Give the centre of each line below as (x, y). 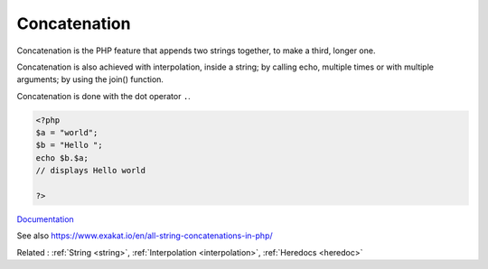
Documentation (45, 219)
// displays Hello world (91, 171)
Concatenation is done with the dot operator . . (104, 96)
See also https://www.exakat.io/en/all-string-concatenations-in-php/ (145, 236)
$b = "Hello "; (69, 145)
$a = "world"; (67, 133)
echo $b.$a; (62, 158)
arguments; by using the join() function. (90, 79)
